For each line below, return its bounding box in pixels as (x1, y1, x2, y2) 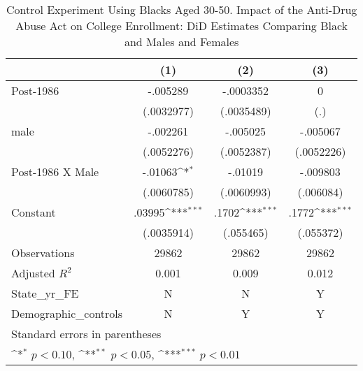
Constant (11, 204, 56, 220)
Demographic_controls (11, 305, 123, 321)
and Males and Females (124, 34, 239, 50)
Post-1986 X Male (11, 163, 99, 180)
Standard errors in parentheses (11, 326, 162, 342)
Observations (11, 245, 75, 261)
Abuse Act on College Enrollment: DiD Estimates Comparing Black (15, 17, 348, 34)
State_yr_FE (11, 285, 79, 301)
